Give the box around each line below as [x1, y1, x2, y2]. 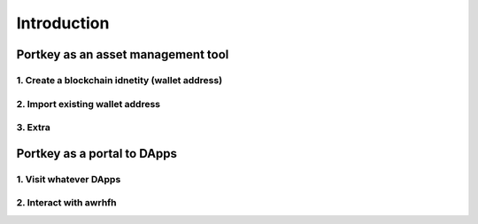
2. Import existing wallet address [16, 97, 161, 110]
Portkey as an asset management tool [16, 47, 229, 62]
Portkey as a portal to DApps [16, 146, 177, 161]
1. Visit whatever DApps [16, 173, 121, 185]
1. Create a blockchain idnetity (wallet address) [16, 73, 223, 86]
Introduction [16, 13, 110, 33]
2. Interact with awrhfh [16, 197, 117, 209]
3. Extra [16, 121, 50, 134]
